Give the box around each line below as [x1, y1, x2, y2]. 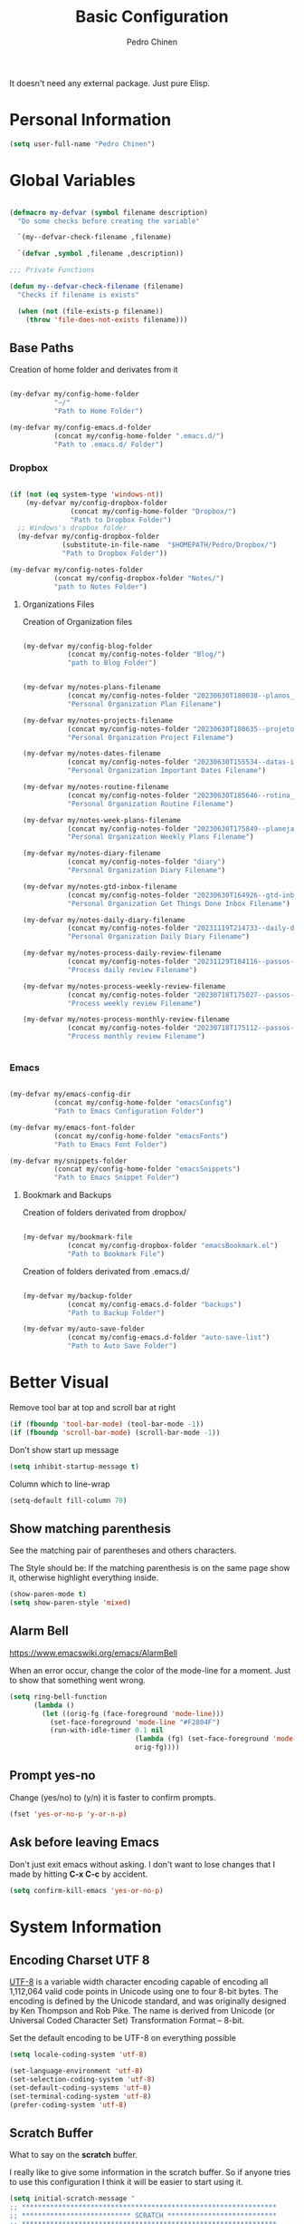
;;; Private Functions [9, 266, 95, 275]
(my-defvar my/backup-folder [22, 1291, 133, 1301]
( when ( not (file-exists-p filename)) [17, 307, 165, 316]
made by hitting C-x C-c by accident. [9, 1868, 148, 1879]
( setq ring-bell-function [9, 1692, 107, 1702]
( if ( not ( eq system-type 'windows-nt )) [9, 490, 165, 499]
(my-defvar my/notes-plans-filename [22, 683, 161, 692]
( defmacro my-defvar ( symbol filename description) [9, 208, 208, 217]
